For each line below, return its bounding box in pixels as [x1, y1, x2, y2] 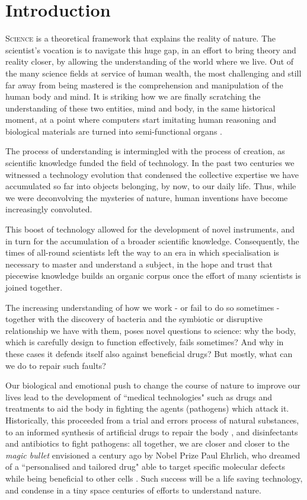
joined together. [5, 281, 63, 293]
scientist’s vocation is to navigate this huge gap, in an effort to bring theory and [5, 43, 296, 56]
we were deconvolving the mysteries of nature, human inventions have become [5, 191, 288, 203]
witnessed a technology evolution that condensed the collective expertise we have [5, 168, 299, 180]
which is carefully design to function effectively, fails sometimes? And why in [5, 336, 284, 348]
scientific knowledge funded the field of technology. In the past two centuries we [5, 157, 295, 169]
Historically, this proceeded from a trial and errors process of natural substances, [5, 413, 299, 426]
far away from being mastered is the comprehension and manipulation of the [5, 78, 283, 91]
